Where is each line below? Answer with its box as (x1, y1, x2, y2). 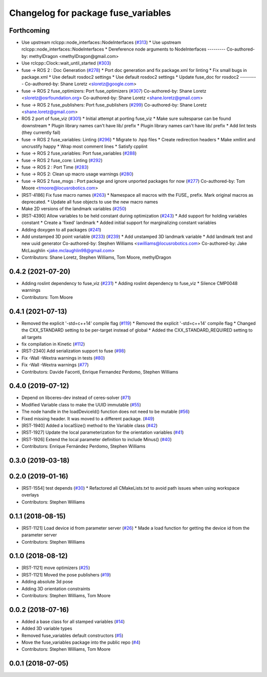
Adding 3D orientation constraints (21, 585, 90, 592)
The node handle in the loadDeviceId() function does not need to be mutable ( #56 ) (21, 409, 190, 415)
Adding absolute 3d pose (21, 579, 73, 585)
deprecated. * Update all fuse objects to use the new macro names (21, 199, 158, 205)
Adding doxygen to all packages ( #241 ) (21, 226, 101, 232)
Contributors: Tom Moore (21, 294, 73, 300)
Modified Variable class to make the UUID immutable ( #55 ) (21, 401, 141, 407)
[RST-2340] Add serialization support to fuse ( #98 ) (21, 348, 126, 354)
